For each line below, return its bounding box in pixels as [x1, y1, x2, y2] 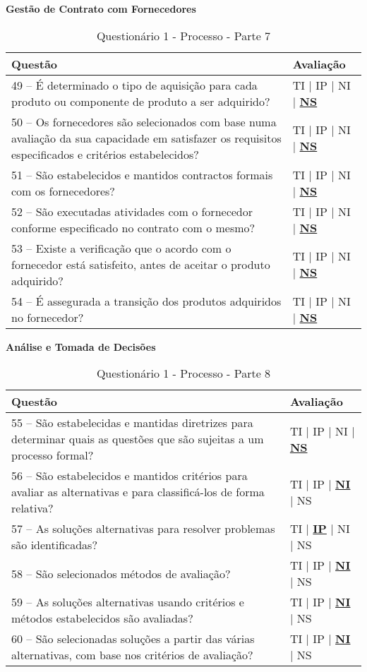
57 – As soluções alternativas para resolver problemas [11, 520, 275, 537]
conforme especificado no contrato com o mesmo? [11, 219, 255, 236]
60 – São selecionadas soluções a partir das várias [11, 630, 255, 647]
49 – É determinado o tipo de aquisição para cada [11, 76, 258, 93]
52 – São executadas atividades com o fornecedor [11, 203, 253, 220]
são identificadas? [11, 536, 97, 553]
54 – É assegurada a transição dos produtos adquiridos [11, 292, 282, 309]
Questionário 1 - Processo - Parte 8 [96, 365, 271, 382]
